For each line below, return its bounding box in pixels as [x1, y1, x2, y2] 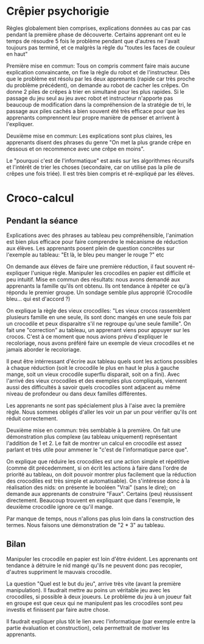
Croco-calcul [6, 191, 74, 205]
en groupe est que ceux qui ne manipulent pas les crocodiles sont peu [6, 599, 183, 607]
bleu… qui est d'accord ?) [6, 295, 71, 302]
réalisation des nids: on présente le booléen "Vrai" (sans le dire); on [6, 483, 176, 491]
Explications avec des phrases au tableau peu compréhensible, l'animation [6, 232, 194, 239]
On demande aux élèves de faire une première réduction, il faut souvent [6, 263, 187, 270]
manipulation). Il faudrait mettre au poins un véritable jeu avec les [6, 586, 171, 593]
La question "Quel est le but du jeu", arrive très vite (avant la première [6, 580, 181, 587]
